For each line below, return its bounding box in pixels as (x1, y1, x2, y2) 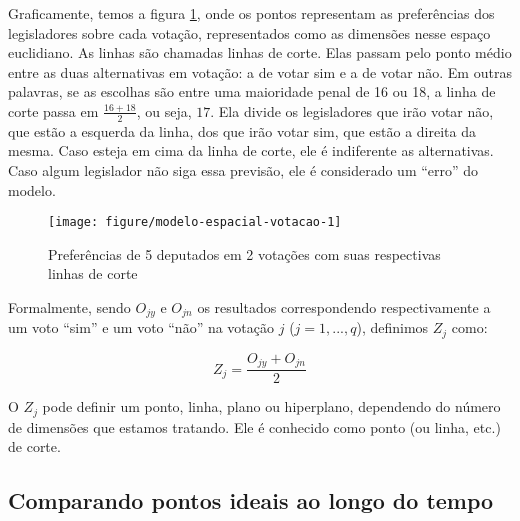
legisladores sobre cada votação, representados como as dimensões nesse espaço (8, 22, 491, 43)
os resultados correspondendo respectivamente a (197, 297, 491, 318)
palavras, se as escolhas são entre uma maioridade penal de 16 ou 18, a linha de (8, 81, 496, 102)
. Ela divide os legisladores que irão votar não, (210, 100, 494, 121)
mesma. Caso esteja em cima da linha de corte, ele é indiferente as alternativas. (8, 140, 494, 161)
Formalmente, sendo (8, 297, 131, 318)
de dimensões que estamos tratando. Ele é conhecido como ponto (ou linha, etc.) (8, 416, 501, 437)
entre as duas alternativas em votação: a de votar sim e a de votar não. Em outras (8, 61, 512, 82)
